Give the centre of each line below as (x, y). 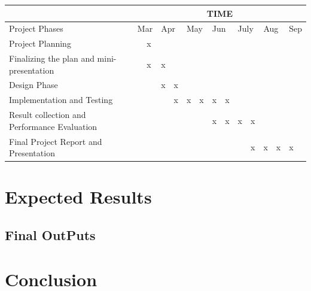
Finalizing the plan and (52, 58)
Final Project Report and (56, 141)
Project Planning (40, 43)
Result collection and (48, 115)
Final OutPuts (50, 235)
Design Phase (33, 85)
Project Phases (36, 28)
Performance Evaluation (53, 126)
